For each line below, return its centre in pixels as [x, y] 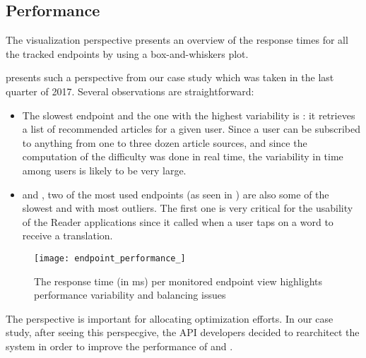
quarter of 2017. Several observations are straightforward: [130, 91]
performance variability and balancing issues [130, 295]
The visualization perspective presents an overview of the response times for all [177, 40]
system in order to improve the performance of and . [119, 346]
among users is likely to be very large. [104, 170]
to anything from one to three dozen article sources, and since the [165, 142]
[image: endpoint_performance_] [110, 258]
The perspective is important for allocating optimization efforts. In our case [170, 318]
